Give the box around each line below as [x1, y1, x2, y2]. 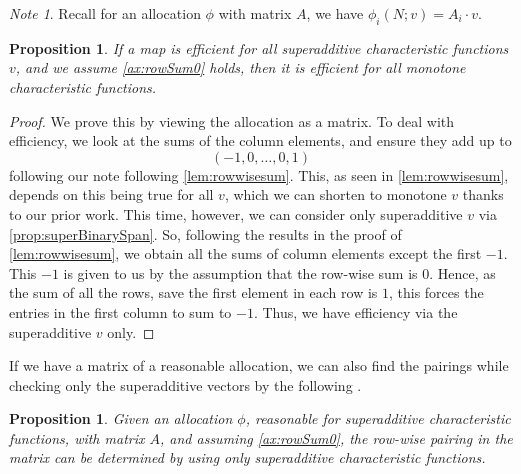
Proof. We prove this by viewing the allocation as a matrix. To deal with [9, 110, 455, 131]
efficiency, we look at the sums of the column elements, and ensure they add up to [9, 130, 512, 151]
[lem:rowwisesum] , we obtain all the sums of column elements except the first [9, 243, 482, 264]
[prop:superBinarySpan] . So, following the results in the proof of [9, 223, 402, 244]
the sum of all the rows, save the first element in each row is [9, 282, 378, 303]
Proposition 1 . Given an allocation [9, 408, 233, 429]
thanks [462, 184, 504, 205]
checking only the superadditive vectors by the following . [9, 374, 362, 395]
